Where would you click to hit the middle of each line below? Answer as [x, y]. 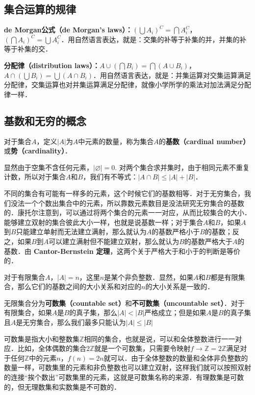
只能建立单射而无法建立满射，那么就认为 [81, 232]
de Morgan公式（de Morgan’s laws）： [68, 30]
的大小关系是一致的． [180, 286]
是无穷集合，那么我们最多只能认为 [71, 322]
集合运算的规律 [40, 9]
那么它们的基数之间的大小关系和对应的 [79, 286]
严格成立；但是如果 [175, 312]
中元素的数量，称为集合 [116, 141]
